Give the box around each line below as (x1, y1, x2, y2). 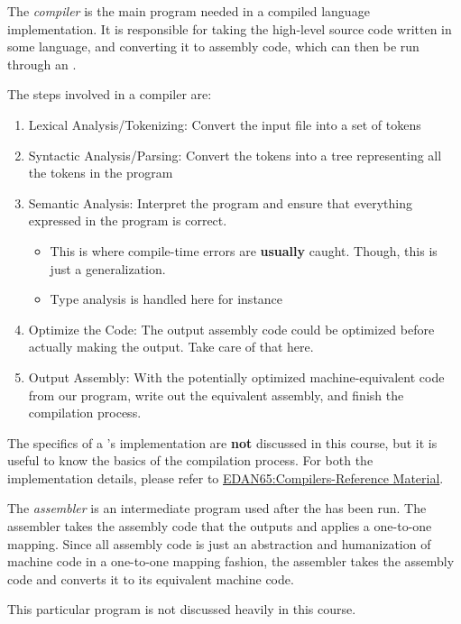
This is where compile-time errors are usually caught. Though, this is (50, 241, 438, 260)
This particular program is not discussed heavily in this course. (7, 600, 356, 619)
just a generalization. (50, 259, 166, 278)
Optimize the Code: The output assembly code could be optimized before (28, 319, 435, 338)
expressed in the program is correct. (28, 211, 227, 230)
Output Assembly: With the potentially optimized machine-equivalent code (28, 367, 445, 386)
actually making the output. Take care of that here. (28, 337, 314, 356)
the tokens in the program (28, 163, 173, 182)
